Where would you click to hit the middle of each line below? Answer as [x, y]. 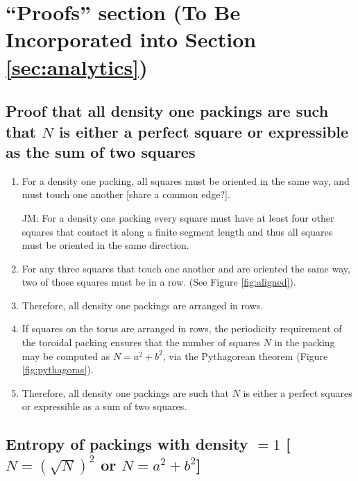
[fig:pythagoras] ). [58, 369]
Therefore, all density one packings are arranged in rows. [143, 305]
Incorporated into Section [131, 39]
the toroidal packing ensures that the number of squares [141, 342]
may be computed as [66, 356]
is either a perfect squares [298, 392]
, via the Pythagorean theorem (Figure [245, 356]
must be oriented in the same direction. [105, 245]
